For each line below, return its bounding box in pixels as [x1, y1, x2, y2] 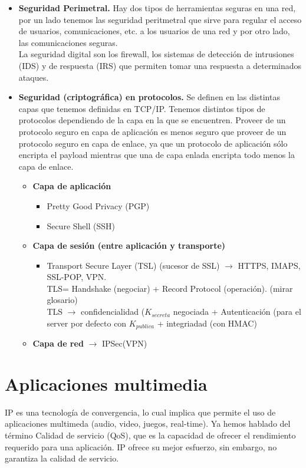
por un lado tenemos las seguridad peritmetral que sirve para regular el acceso [18, 13, 302, 25]
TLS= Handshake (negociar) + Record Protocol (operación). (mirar [47, 282, 293, 294]
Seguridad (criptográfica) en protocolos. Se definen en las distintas [18, 91, 280, 103]
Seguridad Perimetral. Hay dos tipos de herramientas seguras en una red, [18, 2, 296, 14]
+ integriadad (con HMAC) [157, 317, 257, 329]
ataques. [18, 71, 49, 83]
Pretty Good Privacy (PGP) [47, 199, 150, 212]
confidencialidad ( [81, 305, 145, 318]
